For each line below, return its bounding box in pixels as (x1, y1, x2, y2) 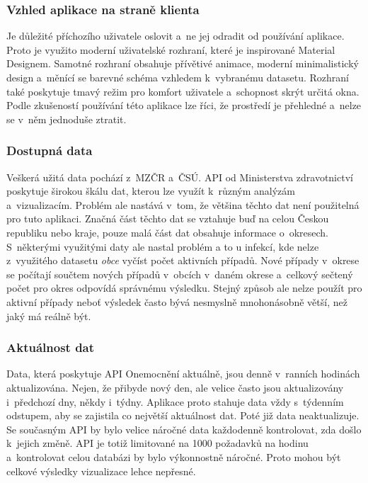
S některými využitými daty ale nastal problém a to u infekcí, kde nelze (6, 239, 319, 254)
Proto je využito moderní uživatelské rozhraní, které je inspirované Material (6, 42, 335, 57)
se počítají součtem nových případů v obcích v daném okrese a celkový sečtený (6, 266, 353, 281)
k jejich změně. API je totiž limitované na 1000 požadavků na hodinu (6, 436, 309, 450)
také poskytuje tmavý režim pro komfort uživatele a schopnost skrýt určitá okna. (6, 84, 360, 98)
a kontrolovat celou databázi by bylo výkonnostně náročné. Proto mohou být (6, 449, 341, 464)
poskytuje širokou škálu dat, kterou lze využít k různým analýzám (6, 183, 295, 198)
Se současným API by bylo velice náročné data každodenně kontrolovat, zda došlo (6, 421, 362, 436)
